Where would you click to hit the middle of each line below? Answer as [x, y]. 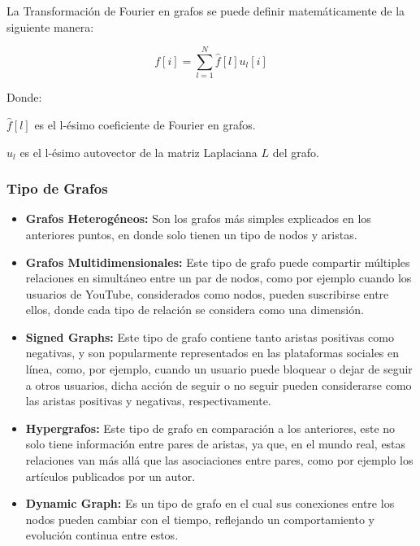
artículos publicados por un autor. [110, 476]
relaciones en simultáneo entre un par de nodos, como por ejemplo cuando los [219, 278]
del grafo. [296, 152]
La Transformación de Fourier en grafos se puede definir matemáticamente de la [206, 11]
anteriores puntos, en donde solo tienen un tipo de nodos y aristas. [191, 234]
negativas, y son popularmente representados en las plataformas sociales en [212, 353]
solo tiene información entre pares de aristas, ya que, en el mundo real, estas [216, 444]
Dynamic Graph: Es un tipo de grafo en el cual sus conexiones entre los [210, 503]
